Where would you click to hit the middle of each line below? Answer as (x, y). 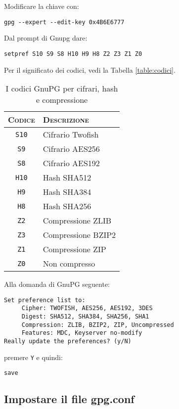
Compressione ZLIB (77, 221)
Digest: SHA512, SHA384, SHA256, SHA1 (85, 317)
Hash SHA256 (67, 206)
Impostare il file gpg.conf (69, 399)
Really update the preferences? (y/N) (68, 341)
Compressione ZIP (74, 249)
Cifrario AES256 (71, 149)
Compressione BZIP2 (79, 235)
